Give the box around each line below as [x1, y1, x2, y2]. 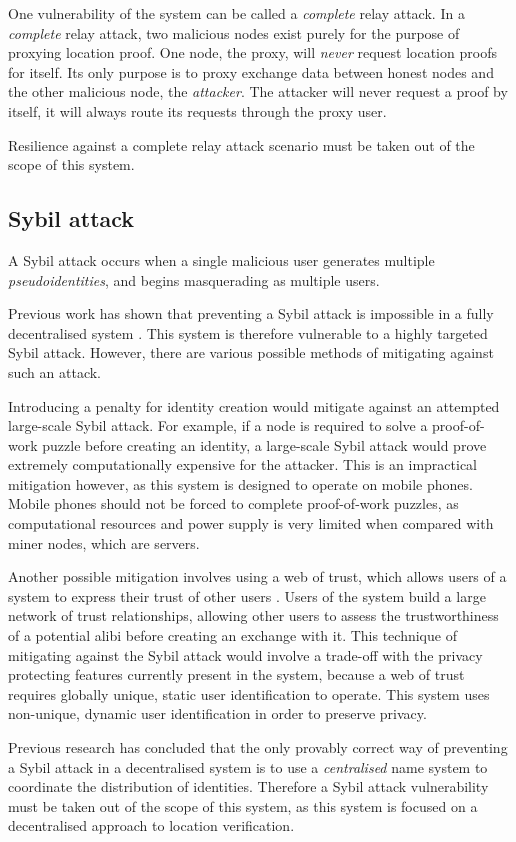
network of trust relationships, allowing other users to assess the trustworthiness [8, 605, 499, 626]
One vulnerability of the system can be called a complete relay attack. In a [8, 3, 465, 23]
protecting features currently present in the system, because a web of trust [8, 664, 465, 685]
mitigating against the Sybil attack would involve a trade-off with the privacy [8, 644, 483, 665]
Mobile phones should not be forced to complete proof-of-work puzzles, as [8, 493, 459, 514]
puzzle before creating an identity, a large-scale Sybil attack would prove [42, 434, 487, 455]
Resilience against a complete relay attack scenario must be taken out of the [8, 134, 475, 155]
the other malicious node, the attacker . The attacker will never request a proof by [8, 81, 508, 102]
